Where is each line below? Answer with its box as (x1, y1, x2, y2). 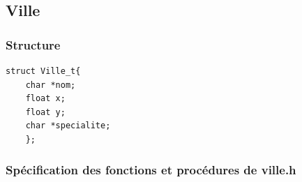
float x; (25, 93, 66, 104)
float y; (25, 107, 66, 117)
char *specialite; (25, 121, 111, 131)
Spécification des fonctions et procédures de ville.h (6, 161, 296, 179)
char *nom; (25, 79, 76, 90)
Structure (6, 36, 61, 53)
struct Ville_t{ (6, 66, 81, 76)
